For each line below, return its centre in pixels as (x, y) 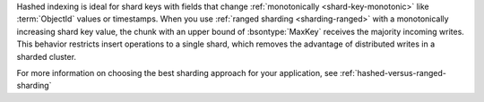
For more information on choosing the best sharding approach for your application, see (177, 72)
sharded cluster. (46, 56)
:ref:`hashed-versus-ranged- (393, 72)
